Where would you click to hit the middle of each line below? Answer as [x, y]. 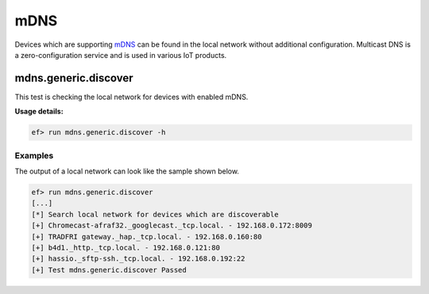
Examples [34, 155]
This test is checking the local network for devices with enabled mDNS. [131, 97]
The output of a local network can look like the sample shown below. [127, 171]
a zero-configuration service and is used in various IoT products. [121, 55]
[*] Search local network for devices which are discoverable [155, 214]
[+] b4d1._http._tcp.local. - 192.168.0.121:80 [126, 247]
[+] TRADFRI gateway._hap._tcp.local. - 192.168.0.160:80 [147, 237]
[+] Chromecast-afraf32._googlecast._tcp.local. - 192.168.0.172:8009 [172, 225]
